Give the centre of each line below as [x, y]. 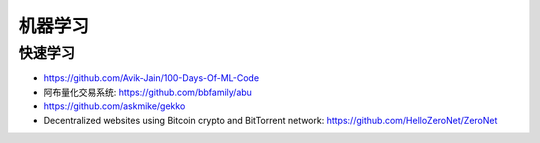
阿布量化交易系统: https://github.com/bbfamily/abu [147, 92]
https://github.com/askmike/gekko [114, 106]
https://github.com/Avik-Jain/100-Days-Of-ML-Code [151, 78]
